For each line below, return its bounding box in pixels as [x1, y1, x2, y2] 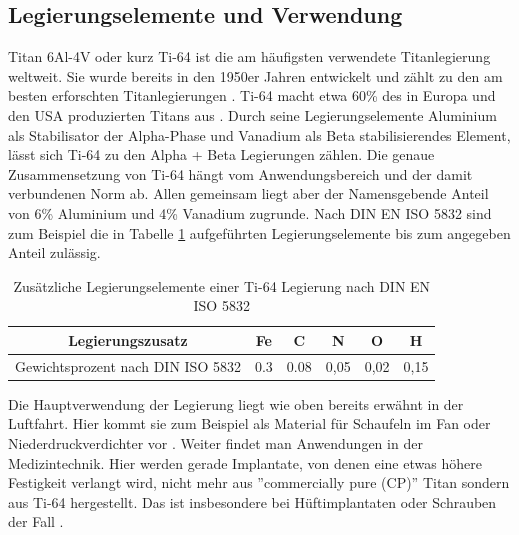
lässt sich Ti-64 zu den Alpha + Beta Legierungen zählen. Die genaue [8, 144, 435, 165]
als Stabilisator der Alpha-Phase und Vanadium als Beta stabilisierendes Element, [8, 124, 511, 145]
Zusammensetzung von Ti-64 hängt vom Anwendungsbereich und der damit [8, 163, 473, 184]
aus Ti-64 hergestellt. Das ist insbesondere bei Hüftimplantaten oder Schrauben [8, 491, 497, 512]
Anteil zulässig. [8, 242, 101, 263]
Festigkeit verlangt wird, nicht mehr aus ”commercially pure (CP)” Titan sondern [8, 472, 510, 493]
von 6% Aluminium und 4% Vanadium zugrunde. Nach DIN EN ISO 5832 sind [8, 202, 492, 223]
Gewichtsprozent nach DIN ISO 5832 [15, 355, 241, 376]
